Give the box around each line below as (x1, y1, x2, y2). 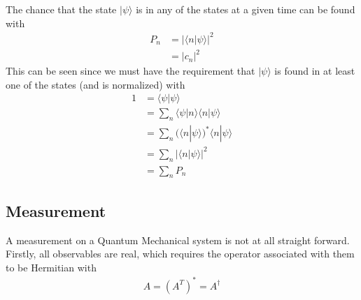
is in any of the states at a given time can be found (136, 2, 355, 16)
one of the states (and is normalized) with (6, 77, 185, 91)
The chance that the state (6, 2, 117, 16)
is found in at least (274, 63, 355, 78)
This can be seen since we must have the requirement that (6, 63, 255, 78)
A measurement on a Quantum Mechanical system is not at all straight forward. (6, 232, 350, 247)
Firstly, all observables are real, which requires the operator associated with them (6, 246, 355, 261)
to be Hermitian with (6, 260, 97, 274)
